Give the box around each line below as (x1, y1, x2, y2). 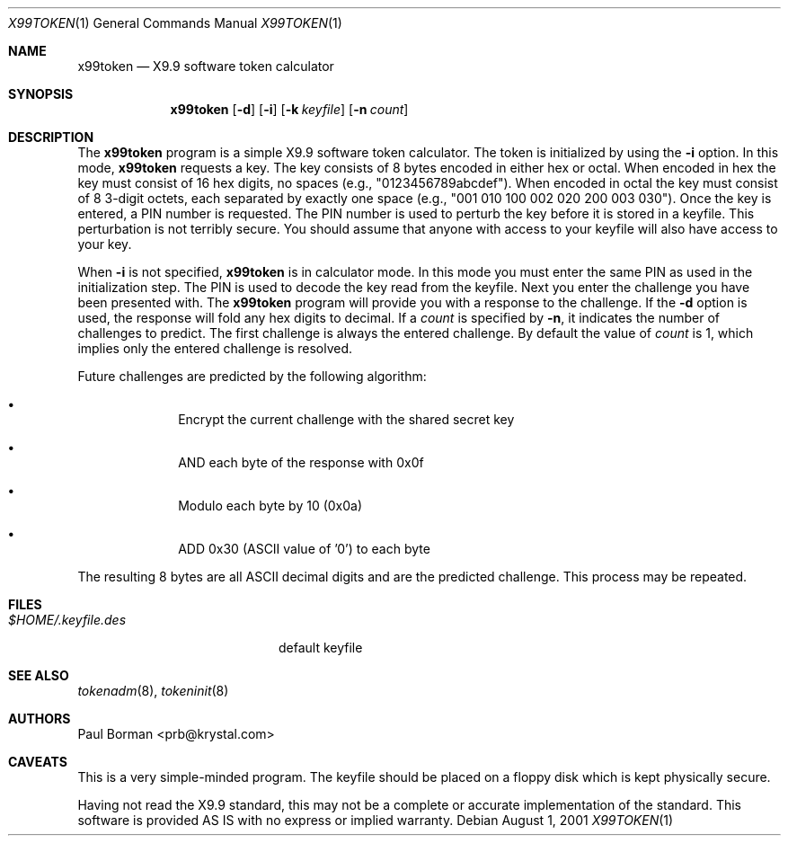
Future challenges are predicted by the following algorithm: (77, 368, 427, 384)
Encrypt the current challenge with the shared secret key (178, 412, 515, 427)
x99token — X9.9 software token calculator (77, 58, 334, 74)
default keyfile (279, 640, 363, 655)
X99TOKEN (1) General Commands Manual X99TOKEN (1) (8, 15, 342, 31)
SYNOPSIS (8, 86, 74, 102)
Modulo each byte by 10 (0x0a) (178, 498, 363, 513)
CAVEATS (8, 754, 67, 769)
